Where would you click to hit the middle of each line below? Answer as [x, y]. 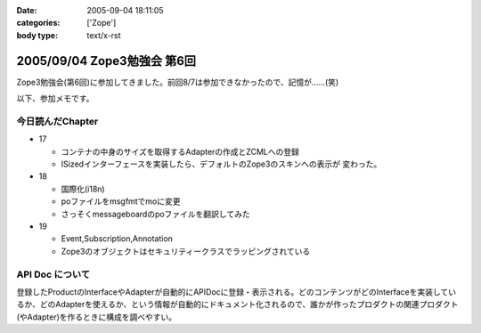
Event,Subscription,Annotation [117, 239]
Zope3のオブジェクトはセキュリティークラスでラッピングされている [186, 251]
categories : [38, 23]
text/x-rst [104, 35]
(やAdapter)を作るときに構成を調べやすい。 [97, 317]
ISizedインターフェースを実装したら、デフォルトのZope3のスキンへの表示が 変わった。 [221, 164]
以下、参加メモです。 [55, 99]
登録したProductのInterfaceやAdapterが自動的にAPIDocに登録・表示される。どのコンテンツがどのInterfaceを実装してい [236, 292]
